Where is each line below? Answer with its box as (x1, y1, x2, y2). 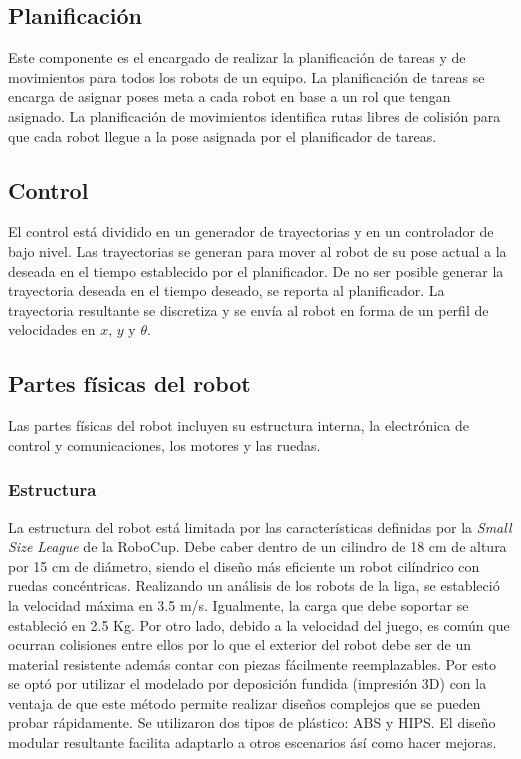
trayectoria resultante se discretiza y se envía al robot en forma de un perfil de (8, 299, 489, 320)
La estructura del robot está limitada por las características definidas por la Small (8, 516, 512, 537)
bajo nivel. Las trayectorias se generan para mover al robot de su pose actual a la (8, 240, 507, 261)
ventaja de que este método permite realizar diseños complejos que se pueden (8, 692, 481, 713)
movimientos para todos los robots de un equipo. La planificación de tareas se (8, 66, 485, 87)
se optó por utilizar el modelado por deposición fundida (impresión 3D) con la (8, 673, 487, 694)
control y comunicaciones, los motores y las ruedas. (8, 434, 321, 455)
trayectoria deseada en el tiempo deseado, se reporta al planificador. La (8, 280, 445, 301)
